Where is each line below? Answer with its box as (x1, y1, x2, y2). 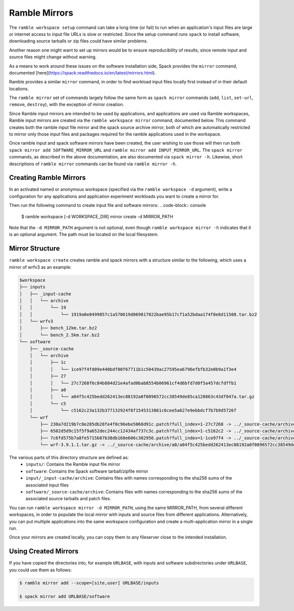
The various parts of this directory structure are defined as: (9, 455, 129, 460)
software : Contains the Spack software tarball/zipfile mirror (25, 468, 148, 474)
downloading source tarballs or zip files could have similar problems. (9, 38, 148, 44)
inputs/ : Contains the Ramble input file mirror (25, 461, 121, 467)
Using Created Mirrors (9, 547, 79, 556)
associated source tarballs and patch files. (25, 496, 111, 502)
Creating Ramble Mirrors (9, 174, 86, 182)
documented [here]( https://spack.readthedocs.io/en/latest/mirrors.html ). (9, 70, 156, 76)
